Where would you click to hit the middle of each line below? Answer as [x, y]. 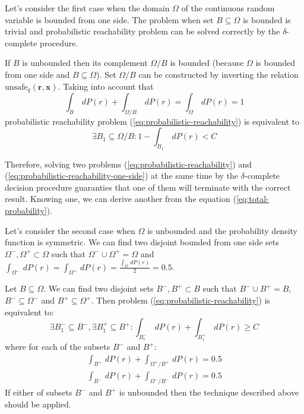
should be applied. [38, 404]
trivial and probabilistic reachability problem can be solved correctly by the [142, 31]
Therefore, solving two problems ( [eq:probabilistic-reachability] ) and [128, 164]
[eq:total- [252, 199]
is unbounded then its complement [85, 63]
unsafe [16, 87]
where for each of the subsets [58, 346]
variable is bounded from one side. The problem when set [109, 19]
